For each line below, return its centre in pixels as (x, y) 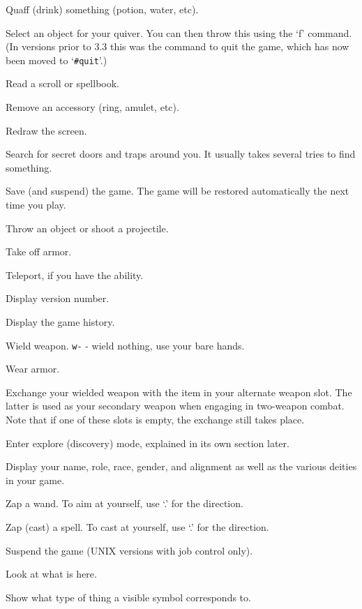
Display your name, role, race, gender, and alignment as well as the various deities (181, 466)
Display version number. (58, 298)
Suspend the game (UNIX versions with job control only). (129, 550)
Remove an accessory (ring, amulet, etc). (92, 107)
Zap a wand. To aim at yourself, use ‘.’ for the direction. (125, 503)
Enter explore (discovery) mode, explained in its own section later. (148, 443)
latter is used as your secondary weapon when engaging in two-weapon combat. (175, 406)
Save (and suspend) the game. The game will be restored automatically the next (178, 191)
